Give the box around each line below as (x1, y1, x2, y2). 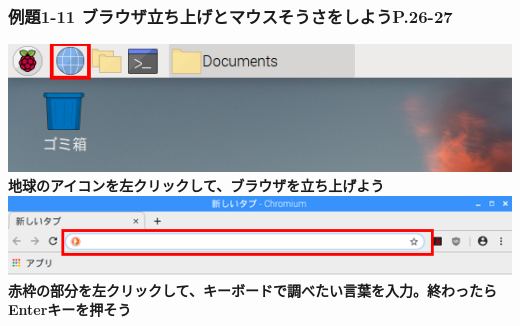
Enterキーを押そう (8, 299, 132, 320)
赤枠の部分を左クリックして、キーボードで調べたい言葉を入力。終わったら (8, 279, 497, 300)
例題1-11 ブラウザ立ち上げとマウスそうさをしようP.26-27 (8, 3, 453, 28)
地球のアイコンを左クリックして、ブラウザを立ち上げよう (8, 175, 385, 196)
